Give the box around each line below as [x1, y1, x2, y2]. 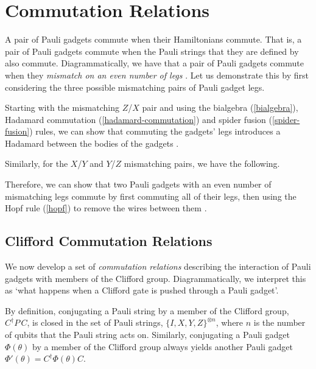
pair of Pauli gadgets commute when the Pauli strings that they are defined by [5, 44, 299, 57]
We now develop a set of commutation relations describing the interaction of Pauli [5, 260, 311, 273]
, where [216, 316, 244, 329]
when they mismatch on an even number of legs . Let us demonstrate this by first [5, 68, 309, 81]
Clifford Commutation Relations [5, 231, 212, 250]
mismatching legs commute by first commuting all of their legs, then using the [5, 189, 297, 202]
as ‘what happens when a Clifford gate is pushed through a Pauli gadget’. [5, 284, 279, 297]
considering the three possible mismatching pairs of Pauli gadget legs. [5, 80, 265, 93]
